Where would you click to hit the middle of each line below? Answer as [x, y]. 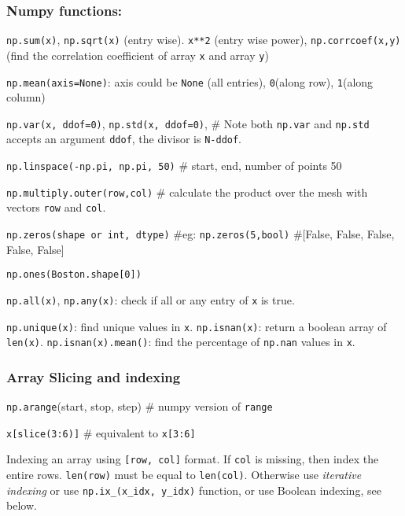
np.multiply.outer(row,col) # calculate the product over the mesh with [187, 192]
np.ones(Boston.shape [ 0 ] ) [74, 275]
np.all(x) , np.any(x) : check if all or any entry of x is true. [151, 299]
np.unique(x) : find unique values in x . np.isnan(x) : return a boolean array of [197, 326]
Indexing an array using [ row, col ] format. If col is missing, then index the [193, 459]
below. [22, 505]
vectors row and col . [56, 207]
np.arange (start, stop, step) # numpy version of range [140, 406]
